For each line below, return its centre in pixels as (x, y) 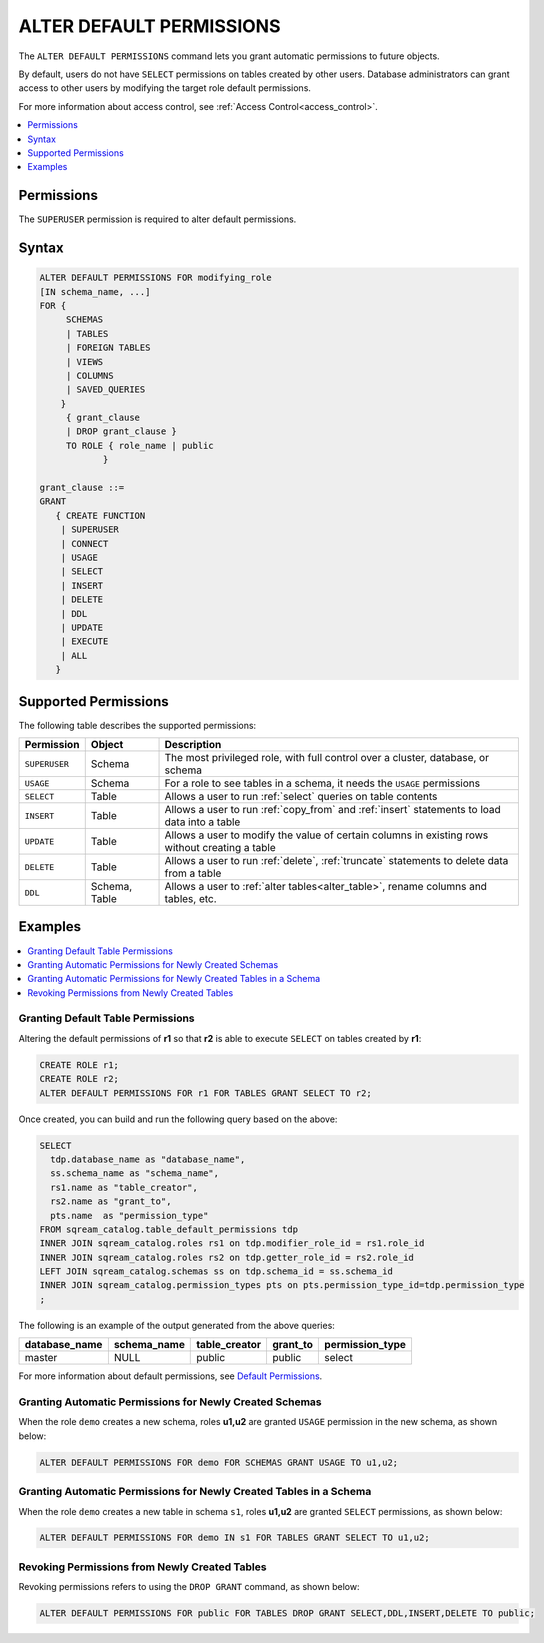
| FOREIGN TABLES (108, 348)
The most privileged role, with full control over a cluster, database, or (327, 758)
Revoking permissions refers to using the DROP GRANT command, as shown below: (189, 1587)
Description (193, 745)
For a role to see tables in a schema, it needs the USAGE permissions (322, 783)
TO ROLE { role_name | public (139, 445)
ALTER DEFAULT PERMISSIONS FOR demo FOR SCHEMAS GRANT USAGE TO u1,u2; (219, 1462)
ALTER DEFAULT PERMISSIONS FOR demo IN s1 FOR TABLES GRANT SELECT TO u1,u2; (234, 1538)
